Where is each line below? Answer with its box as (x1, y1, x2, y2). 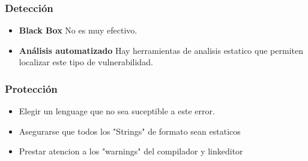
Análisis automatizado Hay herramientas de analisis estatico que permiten (19, 44, 303, 56)
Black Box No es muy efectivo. (19, 24, 137, 37)
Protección (5, 81, 58, 96)
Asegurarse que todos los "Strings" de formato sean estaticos (19, 124, 241, 137)
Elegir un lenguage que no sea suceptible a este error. (19, 105, 215, 117)
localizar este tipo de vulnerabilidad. (19, 56, 153, 68)
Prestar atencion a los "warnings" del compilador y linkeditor (19, 145, 243, 157)
